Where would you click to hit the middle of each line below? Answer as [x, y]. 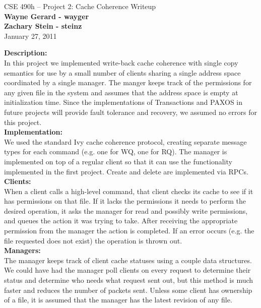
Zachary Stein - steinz [43, 26]
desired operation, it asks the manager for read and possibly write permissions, [126, 210]
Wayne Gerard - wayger [47, 16]
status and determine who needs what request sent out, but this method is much [129, 280]
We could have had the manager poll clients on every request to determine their [127, 270]
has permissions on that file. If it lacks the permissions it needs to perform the [125, 201]
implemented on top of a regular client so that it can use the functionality [118, 161]
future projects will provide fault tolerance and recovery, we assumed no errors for [130, 112]
